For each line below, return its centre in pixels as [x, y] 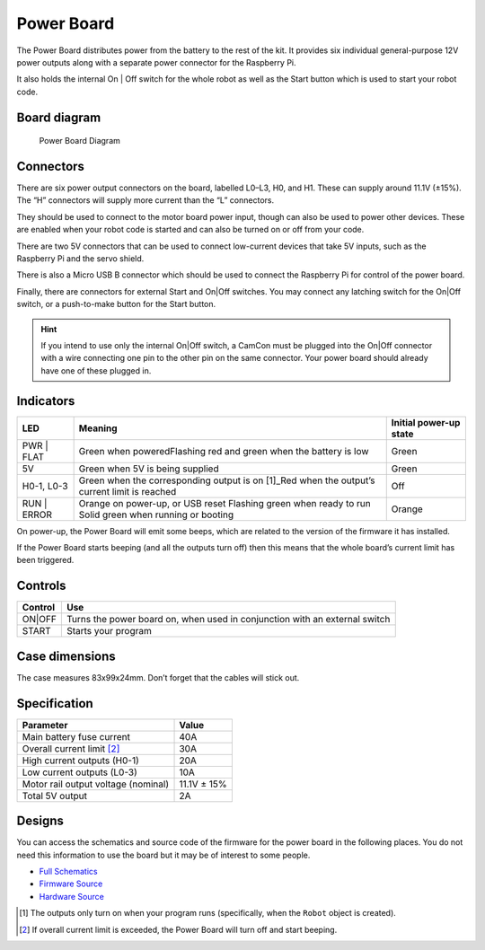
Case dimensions [66, 656]
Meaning [98, 428]
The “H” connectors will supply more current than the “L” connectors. [145, 200]
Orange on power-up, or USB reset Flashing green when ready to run [225, 503]
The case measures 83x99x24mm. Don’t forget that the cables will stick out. [158, 677]
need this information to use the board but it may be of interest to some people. [163, 855]
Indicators [46, 401]
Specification [55, 704]
